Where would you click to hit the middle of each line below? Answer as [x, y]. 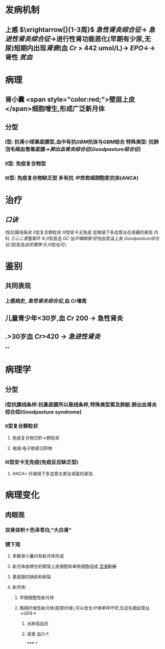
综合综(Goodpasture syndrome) [43, 412]
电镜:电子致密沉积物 [32, 448]
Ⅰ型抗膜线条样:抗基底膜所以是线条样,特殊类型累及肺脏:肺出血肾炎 [81, 404]
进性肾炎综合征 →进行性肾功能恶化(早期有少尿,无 [78, 39]
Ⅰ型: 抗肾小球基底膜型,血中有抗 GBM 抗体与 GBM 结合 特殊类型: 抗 [80, 142]
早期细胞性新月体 [37, 597]
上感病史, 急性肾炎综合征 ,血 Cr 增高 [46, 301]
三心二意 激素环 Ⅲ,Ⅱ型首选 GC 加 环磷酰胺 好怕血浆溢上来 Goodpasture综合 [85, 238]
